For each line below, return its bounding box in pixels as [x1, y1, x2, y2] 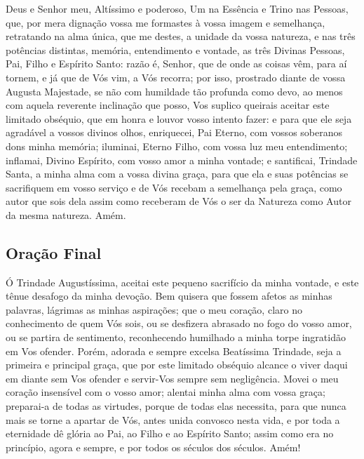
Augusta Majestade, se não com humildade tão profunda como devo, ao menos [6, 84, 343, 98]
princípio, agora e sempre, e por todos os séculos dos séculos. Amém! [6, 439, 301, 454]
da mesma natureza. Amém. [6, 207, 126, 222]
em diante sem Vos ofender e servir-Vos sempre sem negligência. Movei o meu [6, 371, 339, 385]
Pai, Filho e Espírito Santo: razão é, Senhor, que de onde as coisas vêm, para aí [6, 56, 347, 71]
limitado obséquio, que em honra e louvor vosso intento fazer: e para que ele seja [6, 111, 352, 126]
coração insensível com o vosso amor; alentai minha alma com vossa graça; [6, 385, 325, 399]
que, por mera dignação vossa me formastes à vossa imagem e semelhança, [6, 15, 325, 29]
